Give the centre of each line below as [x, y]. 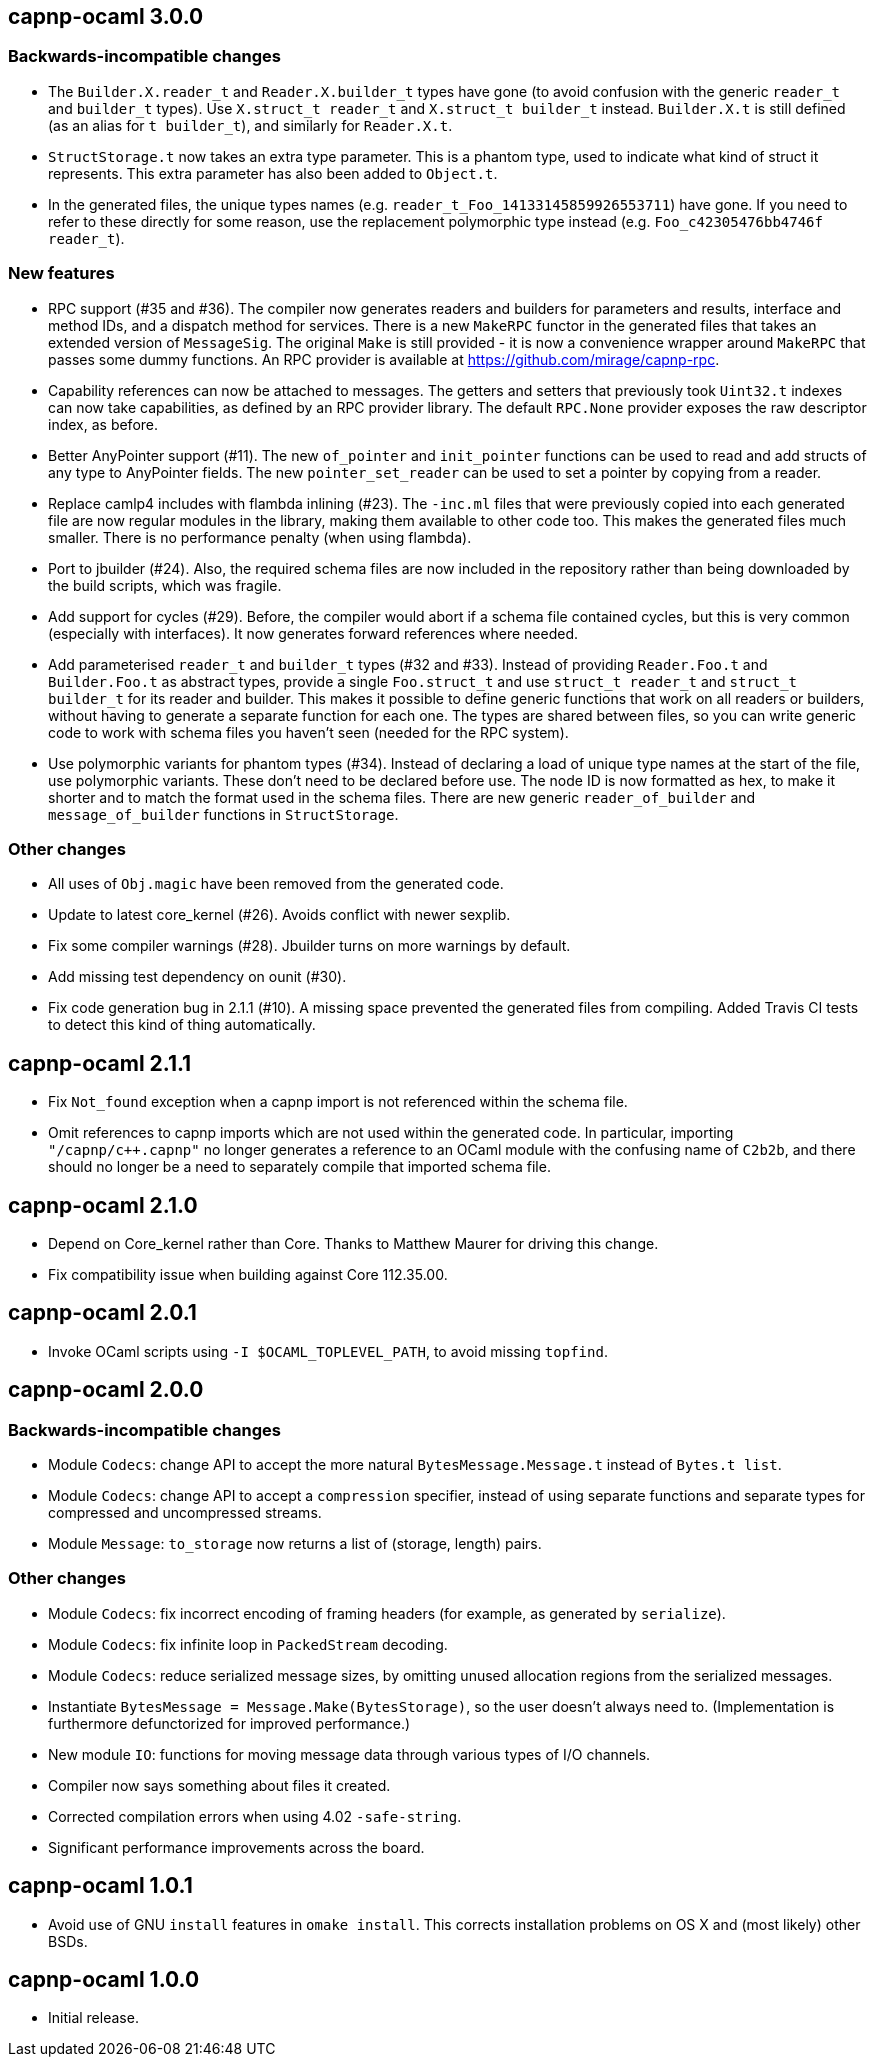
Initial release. [93, 2018]
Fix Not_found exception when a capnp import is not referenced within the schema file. [338, 1102]
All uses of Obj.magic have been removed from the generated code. [276, 884]
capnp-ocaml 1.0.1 [100, 1886]
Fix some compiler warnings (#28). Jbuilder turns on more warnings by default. [309, 946]
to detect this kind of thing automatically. [182, 1025]
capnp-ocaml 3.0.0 [106, 16]
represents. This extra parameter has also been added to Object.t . [273, 173]
